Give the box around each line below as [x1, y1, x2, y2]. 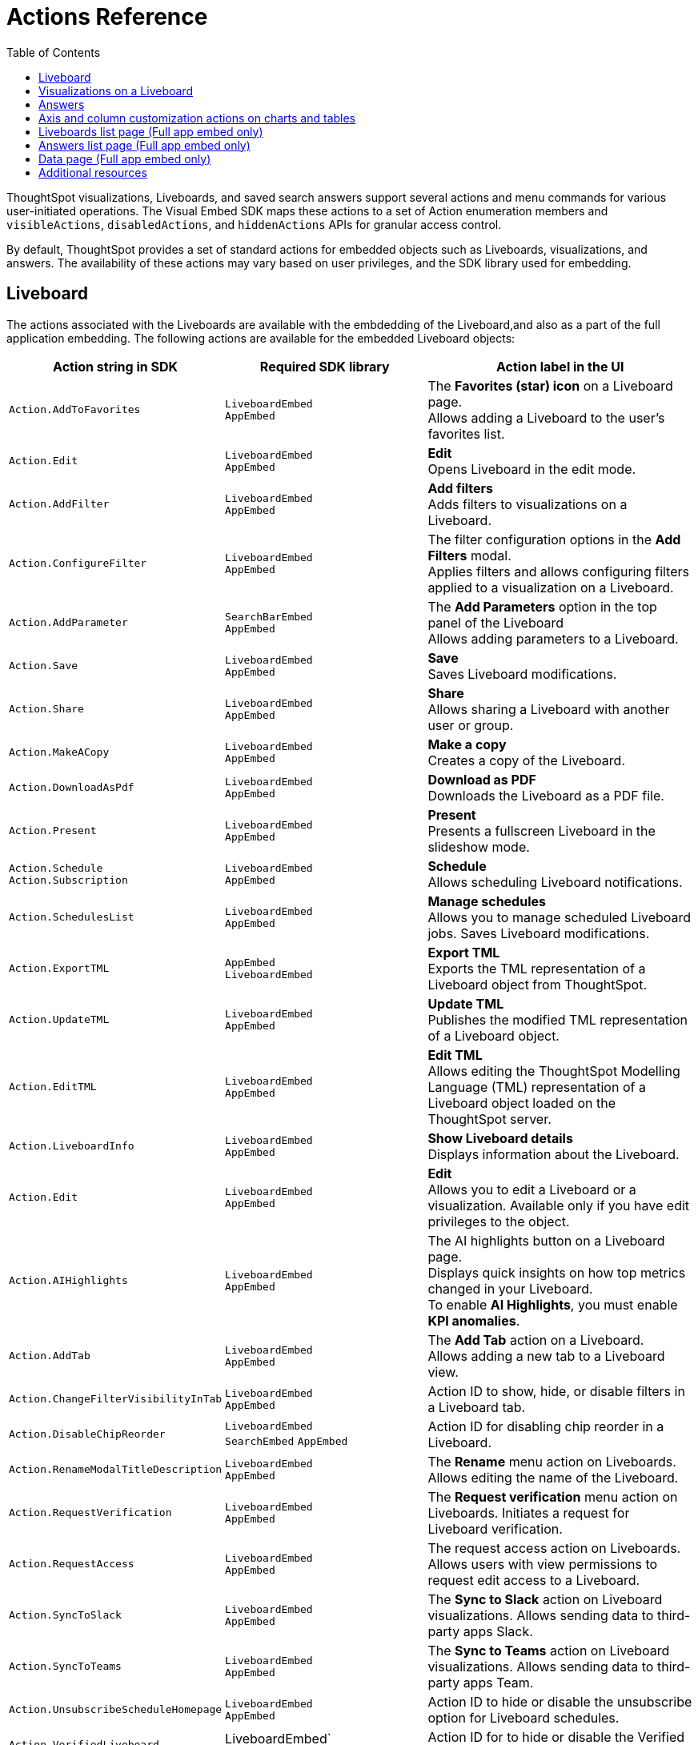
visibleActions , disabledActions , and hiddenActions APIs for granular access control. [6, 217, 502, 231]
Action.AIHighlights [9, 1274, 128, 1287]
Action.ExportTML [9, 962, 110, 975]
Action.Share [9, 703, 84, 716]
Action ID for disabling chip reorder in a [427, 1418, 664, 1434]
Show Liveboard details [427, 1129, 573, 1146]
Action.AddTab [9, 1350, 90, 1362]
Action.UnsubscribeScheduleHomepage [9, 1703, 223, 1716]
